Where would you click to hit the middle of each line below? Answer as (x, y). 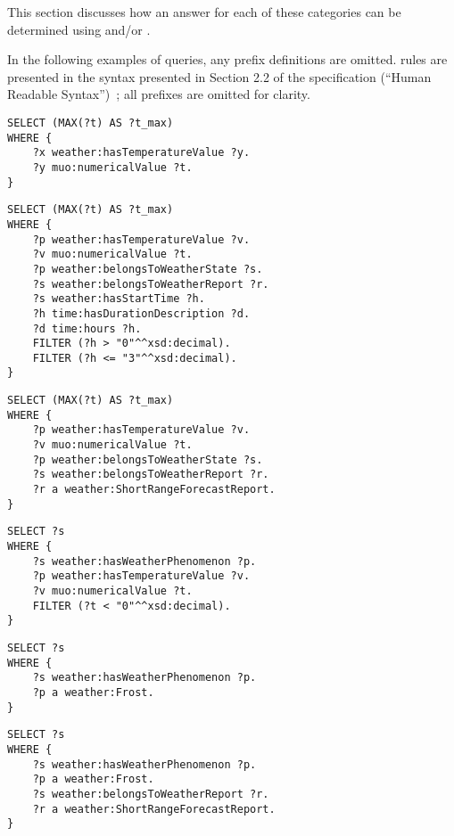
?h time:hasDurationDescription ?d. (141, 313)
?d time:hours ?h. (87, 328)
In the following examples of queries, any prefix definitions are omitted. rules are (227, 59)
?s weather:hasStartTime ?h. (119, 299)
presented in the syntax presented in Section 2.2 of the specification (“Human (219, 76)
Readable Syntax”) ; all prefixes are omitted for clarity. (159, 94)
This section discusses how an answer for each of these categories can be (204, 12)
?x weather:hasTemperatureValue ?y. (141, 153)
